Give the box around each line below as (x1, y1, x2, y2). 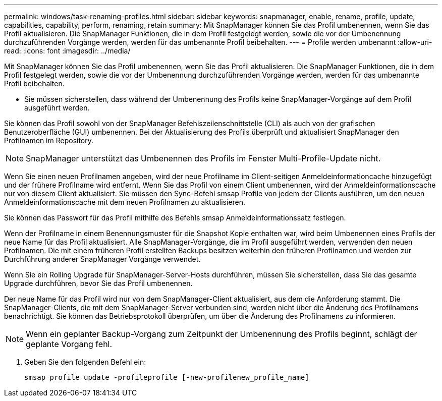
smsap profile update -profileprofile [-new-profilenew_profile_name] (24, 373, 309, 381)
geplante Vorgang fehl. (26, 339, 113, 349)
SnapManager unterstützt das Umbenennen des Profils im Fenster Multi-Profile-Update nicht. (26, 153, 381, 163)
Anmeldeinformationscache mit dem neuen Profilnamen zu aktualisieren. (4, 198, 246, 206)
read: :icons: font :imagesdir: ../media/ (4, 46, 131, 55)
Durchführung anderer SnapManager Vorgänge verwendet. (4, 255, 201, 263)
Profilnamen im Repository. (4, 136, 94, 145)
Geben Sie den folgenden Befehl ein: (24, 358, 146, 366)
